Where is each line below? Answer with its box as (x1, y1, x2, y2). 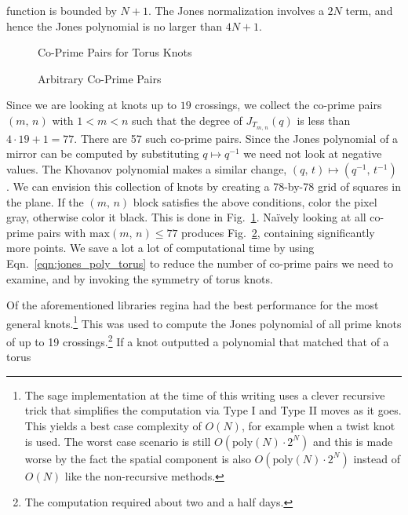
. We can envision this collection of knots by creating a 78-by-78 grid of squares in (6, 178, 401, 195)
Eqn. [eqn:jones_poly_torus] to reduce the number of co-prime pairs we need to (6, 254, 393, 271)
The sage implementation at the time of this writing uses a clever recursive (24, 386, 385, 403)
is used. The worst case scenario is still (24, 433, 211, 449)
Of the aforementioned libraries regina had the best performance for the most (6, 297, 379, 313)
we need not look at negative (243, 145, 382, 162)
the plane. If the (6, 193, 84, 210)
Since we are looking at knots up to (6, 97, 177, 113)
